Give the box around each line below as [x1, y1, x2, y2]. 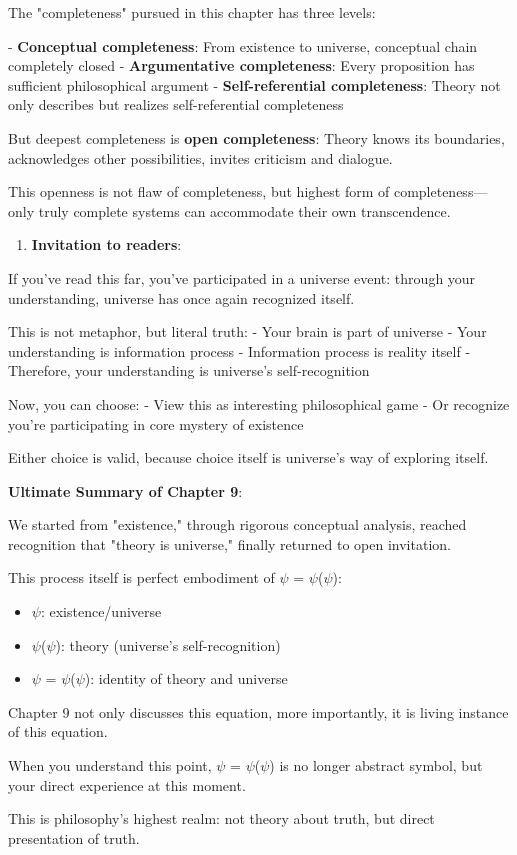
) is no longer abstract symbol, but [269, 755, 483, 776]
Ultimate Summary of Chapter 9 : [8, 480, 243, 501]
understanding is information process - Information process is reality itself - [8, 340, 471, 361]
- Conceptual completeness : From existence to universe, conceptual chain [8, 35, 478, 56]
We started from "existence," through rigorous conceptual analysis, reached [8, 514, 467, 535]
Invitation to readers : [31, 234, 182, 255]
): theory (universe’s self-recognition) [55, 634, 281, 655]
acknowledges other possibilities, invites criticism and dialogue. [8, 147, 393, 168]
